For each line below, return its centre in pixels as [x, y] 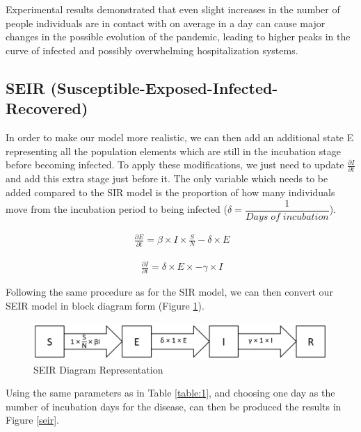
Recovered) [47, 108]
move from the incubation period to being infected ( [117, 209]
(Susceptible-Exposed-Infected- [164, 87]
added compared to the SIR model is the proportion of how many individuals [170, 192]
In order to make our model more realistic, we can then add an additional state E [180, 137]
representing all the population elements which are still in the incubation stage [173, 151]
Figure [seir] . [32, 420]
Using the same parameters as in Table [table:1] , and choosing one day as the [170, 393]
